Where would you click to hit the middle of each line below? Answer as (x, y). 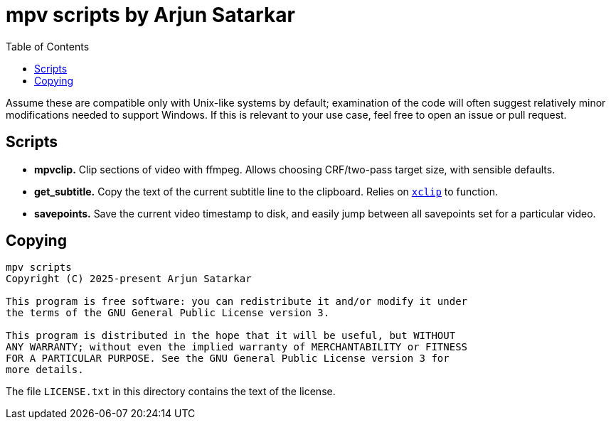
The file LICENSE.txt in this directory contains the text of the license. (171, 392)
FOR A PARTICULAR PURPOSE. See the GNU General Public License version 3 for (228, 359)
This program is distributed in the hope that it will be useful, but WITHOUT (231, 336)
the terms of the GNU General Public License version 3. (168, 313)
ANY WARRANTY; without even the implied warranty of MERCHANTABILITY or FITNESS (237, 347)
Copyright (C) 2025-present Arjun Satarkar (129, 279)
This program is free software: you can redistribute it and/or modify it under (237, 302)
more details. (45, 370)
